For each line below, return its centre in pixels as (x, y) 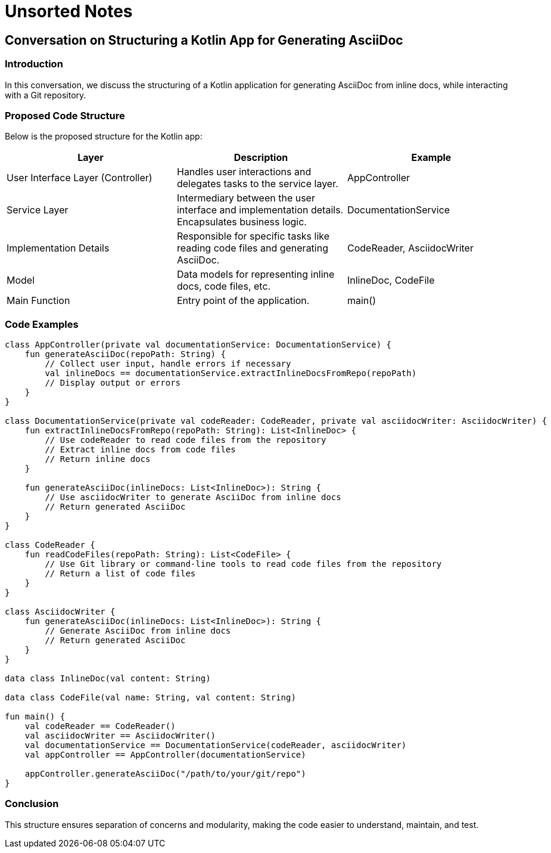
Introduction (34, 64)
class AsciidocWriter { (60, 612)
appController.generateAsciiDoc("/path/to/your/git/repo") (165, 774)
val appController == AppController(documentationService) (165, 755)
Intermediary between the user (246, 198)
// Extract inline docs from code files (140, 450)
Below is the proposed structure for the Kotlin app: (104, 137)
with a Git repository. (46, 95)
